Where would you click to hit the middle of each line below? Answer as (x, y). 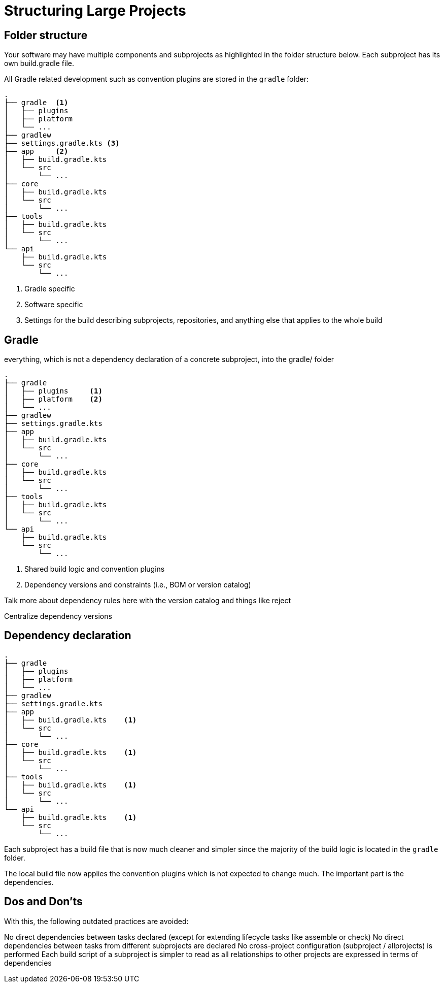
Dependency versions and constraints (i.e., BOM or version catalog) (138, 585)
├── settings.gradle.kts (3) (62, 143)
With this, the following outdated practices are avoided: (96, 921)
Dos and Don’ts (43, 902)
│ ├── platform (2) (53, 399)
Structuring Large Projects (95, 11)
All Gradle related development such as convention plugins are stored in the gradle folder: (156, 79)
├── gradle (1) (36, 103)
